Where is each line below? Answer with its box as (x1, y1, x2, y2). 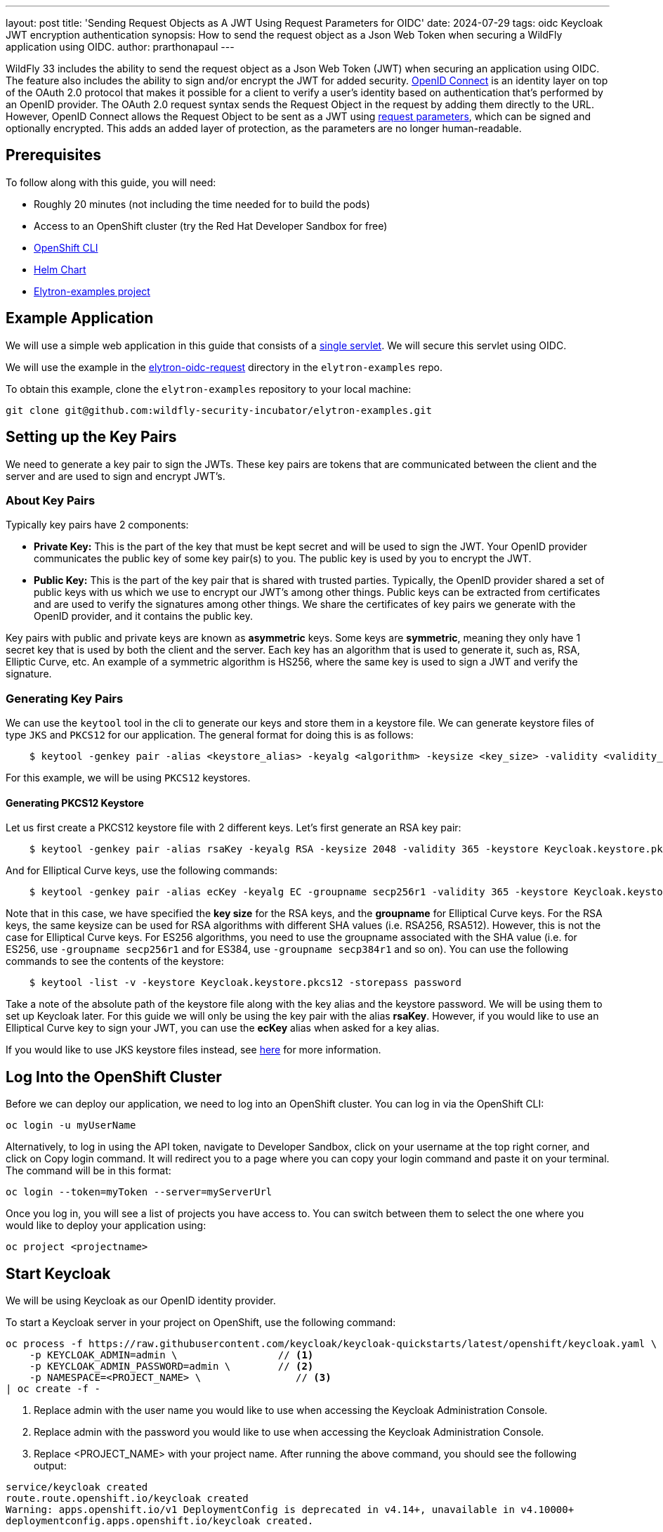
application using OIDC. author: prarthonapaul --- (6, 41, 235, 53)
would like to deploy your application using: (6, 1219, 206, 1232)
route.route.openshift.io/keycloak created (6, 1492, 249, 1504)
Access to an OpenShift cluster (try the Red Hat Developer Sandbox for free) (34, 219, 388, 232)
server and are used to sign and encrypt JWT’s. (6, 469, 225, 482)
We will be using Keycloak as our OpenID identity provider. (6, 1294, 276, 1306)
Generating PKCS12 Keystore (6, 796, 144, 809)
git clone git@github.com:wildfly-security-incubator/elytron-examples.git (6, 404, 432, 416)
